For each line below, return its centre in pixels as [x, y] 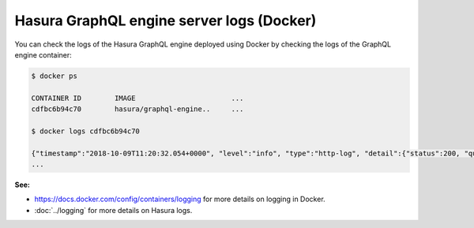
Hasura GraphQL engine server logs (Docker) [166, 21]
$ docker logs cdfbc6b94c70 [85, 131]
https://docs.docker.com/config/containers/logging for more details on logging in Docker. [180, 199]
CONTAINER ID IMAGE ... [137, 98]
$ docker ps [55, 76]
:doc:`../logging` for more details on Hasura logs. [113, 210]
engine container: [43, 54]
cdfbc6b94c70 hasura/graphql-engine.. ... [137, 109]
